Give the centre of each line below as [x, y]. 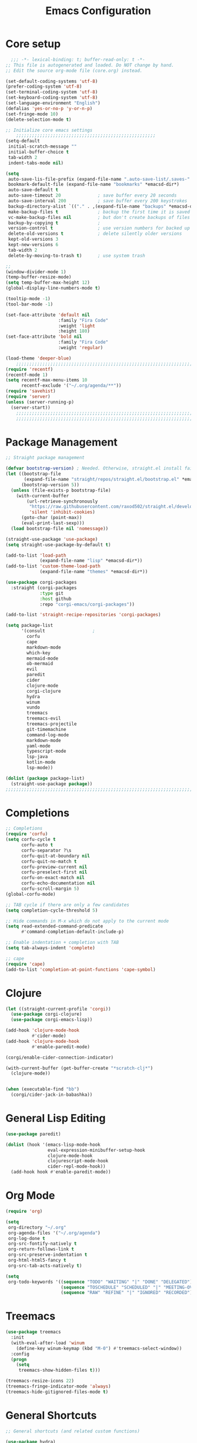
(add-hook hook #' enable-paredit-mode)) [61, 1172]
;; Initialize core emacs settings [49, 130]
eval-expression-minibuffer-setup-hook [96, 1150]
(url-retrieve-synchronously [62, 501]
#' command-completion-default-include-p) [73, 932]
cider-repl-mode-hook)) [77, 1166]
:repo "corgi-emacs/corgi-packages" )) [87, 604]
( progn [19, 1359]
